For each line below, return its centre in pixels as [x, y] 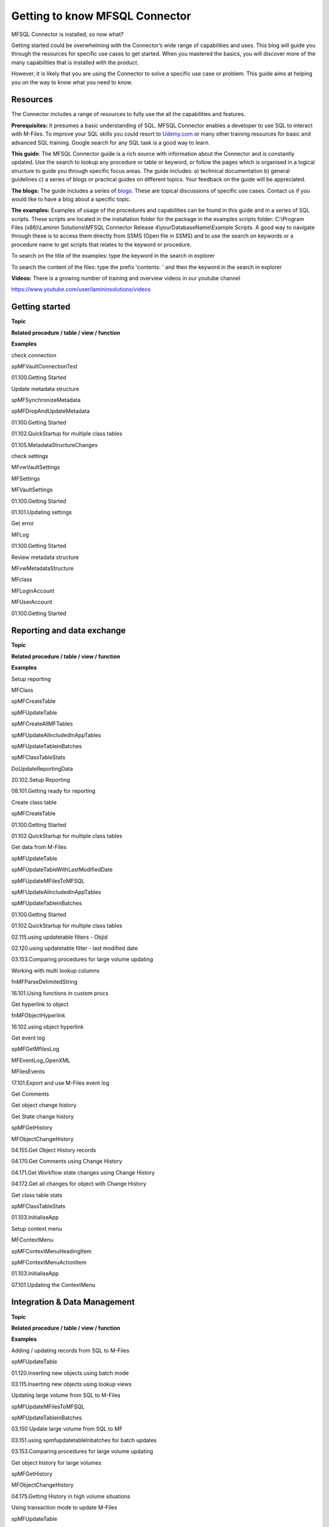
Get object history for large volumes [56, 1462]
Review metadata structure [45, 557]
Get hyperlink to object [40, 1004]
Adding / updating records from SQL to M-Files [70, 1350]
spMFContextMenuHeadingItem [51, 1251]
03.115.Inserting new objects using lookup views [72, 1384]
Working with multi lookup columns [55, 971]
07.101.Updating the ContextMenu [53, 1285]
